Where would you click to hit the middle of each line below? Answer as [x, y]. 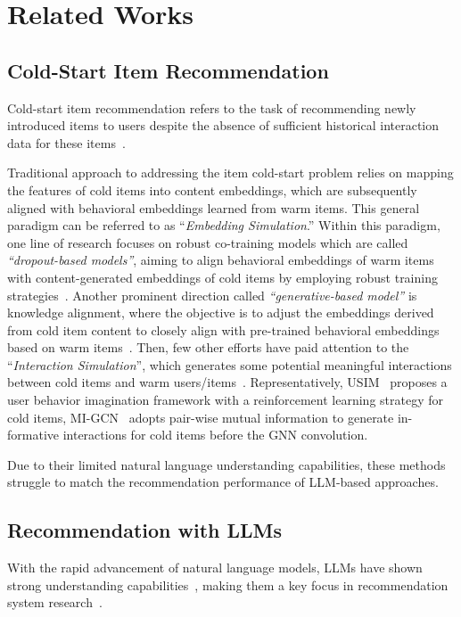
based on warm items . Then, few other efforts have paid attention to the [208, 347]
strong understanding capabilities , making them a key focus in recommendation [228, 584]
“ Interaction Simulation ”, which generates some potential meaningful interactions [230, 364]
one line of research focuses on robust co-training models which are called [208, 242]
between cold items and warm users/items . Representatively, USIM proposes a [227, 382]
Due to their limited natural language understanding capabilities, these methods [226, 464]
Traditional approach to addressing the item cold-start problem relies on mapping [230, 173]
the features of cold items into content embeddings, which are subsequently [212, 189]
